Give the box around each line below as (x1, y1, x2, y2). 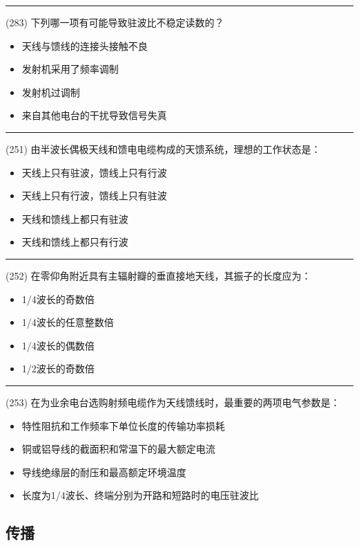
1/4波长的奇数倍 (21, 291, 95, 306)
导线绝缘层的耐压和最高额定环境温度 (21, 464, 186, 479)
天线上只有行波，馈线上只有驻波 (21, 188, 167, 203)
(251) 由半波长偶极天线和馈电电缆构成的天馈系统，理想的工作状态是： (6, 141, 321, 156)
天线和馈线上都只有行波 (21, 235, 128, 249)
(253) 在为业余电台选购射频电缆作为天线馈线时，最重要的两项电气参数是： (6, 394, 340, 409)
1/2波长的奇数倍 (21, 361, 95, 376)
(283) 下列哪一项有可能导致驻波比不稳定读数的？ (6, 15, 224, 29)
